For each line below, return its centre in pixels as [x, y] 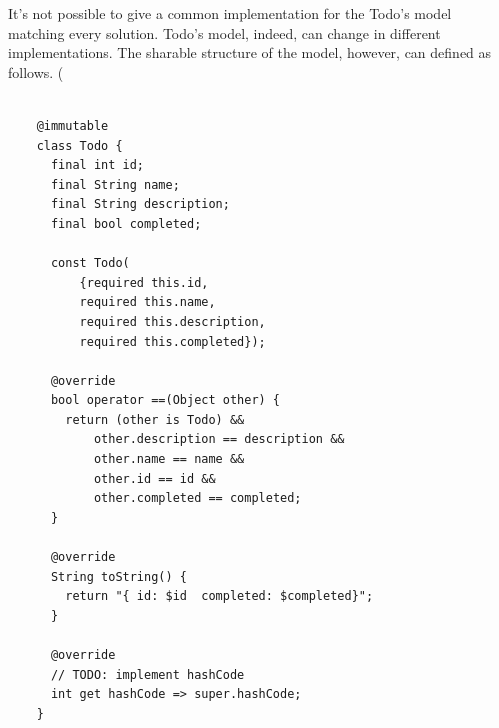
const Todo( [90, 263]
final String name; [115, 184]
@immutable [72, 125]
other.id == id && [154, 478]
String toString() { [118, 576]
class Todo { [79, 145]
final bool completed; [126, 223]
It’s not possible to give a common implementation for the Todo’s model [230, 13]
